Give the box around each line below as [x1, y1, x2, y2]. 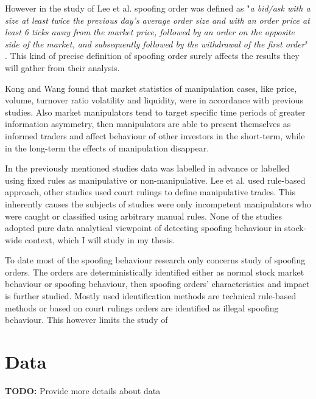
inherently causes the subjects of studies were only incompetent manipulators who [5, 197, 311, 210]
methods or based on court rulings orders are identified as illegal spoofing [5, 301, 279, 314]
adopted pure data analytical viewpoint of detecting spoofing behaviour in [5, 221, 282, 234]
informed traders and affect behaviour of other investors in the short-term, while [5, 129, 305, 142]
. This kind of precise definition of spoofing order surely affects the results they [5, 49, 300, 62]
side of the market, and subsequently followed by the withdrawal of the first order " [5, 37, 308, 50]
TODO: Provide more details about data [5, 384, 161, 397]
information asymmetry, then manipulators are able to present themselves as [5, 117, 291, 130]
